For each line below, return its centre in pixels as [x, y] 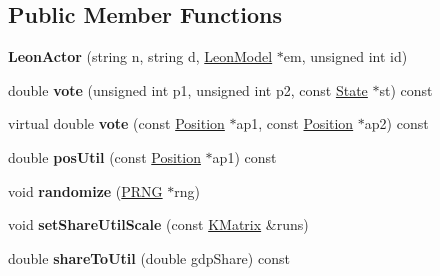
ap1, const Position [295, 123]
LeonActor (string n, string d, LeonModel [140, 56]
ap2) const [396, 123]
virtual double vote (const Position [116, 123]
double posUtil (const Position [104, 156]
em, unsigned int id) [345, 56]
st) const [406, 89]
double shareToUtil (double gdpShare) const [149, 257]
